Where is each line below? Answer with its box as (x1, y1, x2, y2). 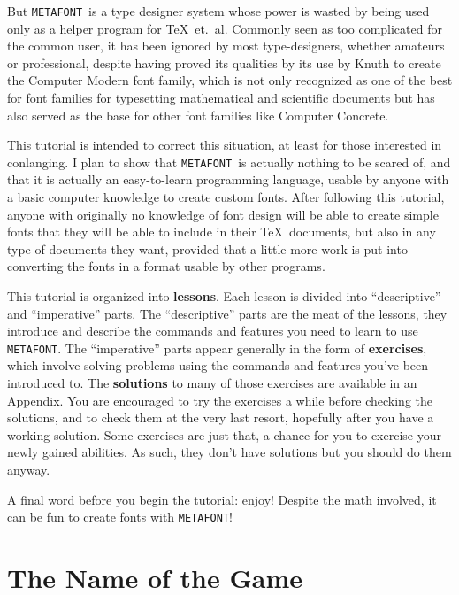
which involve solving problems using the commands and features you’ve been (7, 356, 429, 375)
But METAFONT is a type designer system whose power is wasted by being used (7, 2, 430, 19)
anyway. (7, 460, 50, 479)
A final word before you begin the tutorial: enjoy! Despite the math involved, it (7, 490, 437, 508)
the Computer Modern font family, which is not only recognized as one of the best (7, 71, 453, 89)
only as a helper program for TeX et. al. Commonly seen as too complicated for (7, 19, 442, 37)
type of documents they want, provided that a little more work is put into (7, 239, 408, 258)
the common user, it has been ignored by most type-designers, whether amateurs (7, 36, 445, 55)
